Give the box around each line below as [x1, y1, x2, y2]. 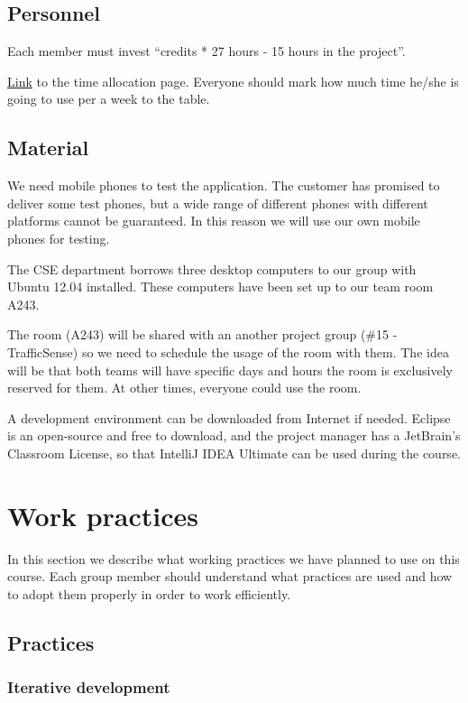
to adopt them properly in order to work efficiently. [7, 584, 291, 603]
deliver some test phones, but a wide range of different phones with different [7, 193, 428, 212]
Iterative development [7, 676, 170, 698]
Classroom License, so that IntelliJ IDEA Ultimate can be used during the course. [7, 443, 461, 462]
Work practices [7, 496, 199, 533]
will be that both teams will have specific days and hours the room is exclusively [7, 360, 454, 379]
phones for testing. [7, 228, 110, 247]
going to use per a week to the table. [7, 89, 210, 108]
